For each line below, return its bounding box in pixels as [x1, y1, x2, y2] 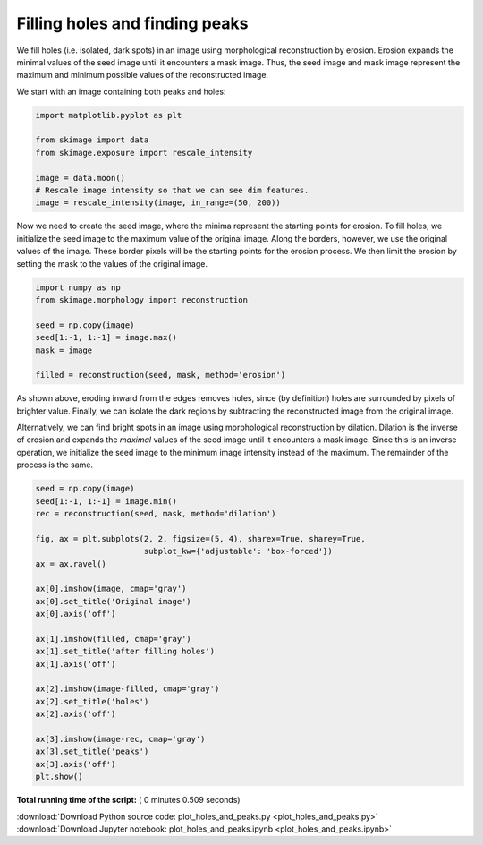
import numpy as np [35, 282, 121, 293]
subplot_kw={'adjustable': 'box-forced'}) [143, 546, 333, 557]
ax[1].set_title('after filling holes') [35, 646, 215, 657]
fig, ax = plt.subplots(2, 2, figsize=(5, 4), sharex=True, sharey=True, [35, 533, 366, 543]
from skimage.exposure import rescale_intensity [35, 148, 253, 158]
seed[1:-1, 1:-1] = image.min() [35, 496, 178, 506]
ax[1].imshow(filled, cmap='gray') [35, 634, 191, 644]
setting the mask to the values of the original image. [16, 258, 208, 269]
